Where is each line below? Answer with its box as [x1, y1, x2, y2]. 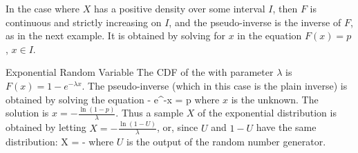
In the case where [6, 1, 80, 15]
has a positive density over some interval [93, 1, 265, 15]
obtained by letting [6, 120, 86, 134]
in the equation [237, 28, 302, 43]
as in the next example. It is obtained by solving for [6, 28, 225, 43]
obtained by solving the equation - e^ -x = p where [6, 92, 220, 106]
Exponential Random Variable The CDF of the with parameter [6, 65, 274, 79]
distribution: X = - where [6, 134, 114, 149]
